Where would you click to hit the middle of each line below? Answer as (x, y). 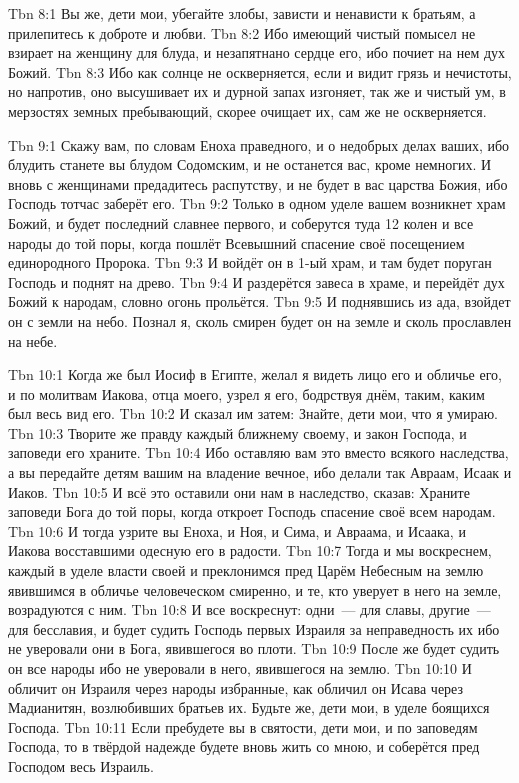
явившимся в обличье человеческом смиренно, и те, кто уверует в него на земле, (255, 589)
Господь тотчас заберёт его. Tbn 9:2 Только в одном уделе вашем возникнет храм (257, 203)
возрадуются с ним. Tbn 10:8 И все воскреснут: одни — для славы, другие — (249, 609)
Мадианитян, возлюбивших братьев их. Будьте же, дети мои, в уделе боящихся (249, 707)
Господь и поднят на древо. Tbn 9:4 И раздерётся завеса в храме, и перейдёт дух (256, 281)
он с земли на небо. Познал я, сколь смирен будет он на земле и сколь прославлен (260, 320)
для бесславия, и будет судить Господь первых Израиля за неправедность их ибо (254, 628)
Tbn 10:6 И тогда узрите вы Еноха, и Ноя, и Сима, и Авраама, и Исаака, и (237, 530)
